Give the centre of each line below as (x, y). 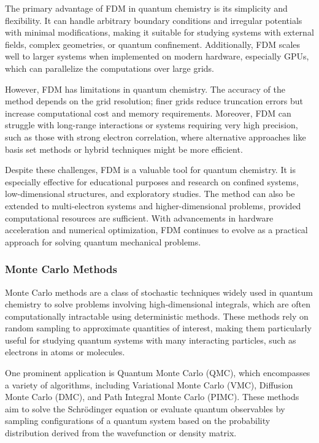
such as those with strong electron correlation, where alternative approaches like (156, 137)
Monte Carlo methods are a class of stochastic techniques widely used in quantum (159, 292)
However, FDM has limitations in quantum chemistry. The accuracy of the (145, 89)
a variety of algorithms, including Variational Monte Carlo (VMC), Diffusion (149, 384)
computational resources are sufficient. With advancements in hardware (139, 218)
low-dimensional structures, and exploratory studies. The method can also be (150, 194)
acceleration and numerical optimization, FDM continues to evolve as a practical (156, 230)
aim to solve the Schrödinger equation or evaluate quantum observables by (145, 408)
